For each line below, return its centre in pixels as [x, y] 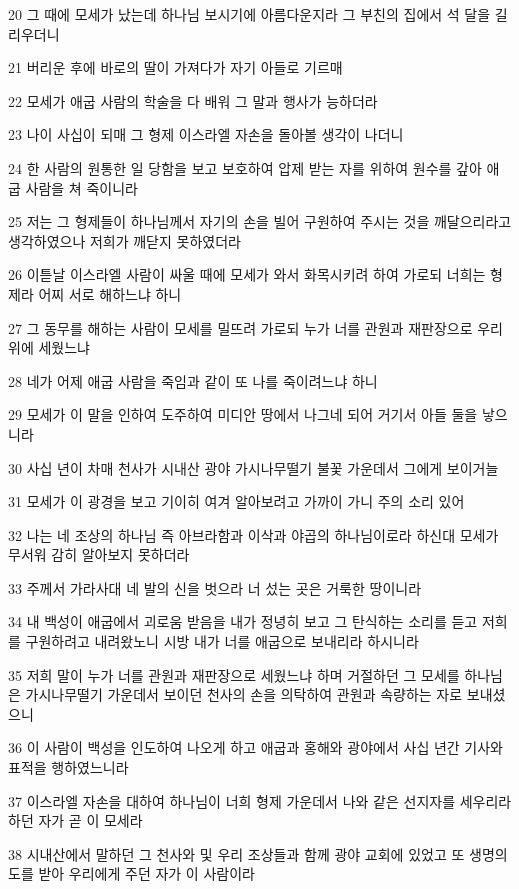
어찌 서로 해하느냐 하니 [110, 293]
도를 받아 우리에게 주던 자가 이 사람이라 [131, 873]
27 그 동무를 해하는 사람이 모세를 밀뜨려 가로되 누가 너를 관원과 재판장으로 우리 [255, 327]
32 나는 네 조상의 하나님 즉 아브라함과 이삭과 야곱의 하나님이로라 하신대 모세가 [253, 534]
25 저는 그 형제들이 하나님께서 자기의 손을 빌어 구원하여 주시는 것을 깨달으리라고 [260, 221]
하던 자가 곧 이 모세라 [75, 820]
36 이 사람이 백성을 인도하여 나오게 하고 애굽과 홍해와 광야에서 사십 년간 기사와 [255, 747]
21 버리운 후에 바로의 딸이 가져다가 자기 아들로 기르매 [175, 67]
